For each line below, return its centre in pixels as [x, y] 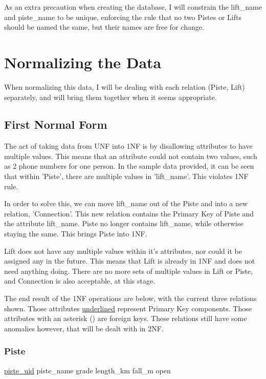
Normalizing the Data [83, 62]
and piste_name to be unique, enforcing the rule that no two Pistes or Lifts [123, 17]
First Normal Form [56, 124]
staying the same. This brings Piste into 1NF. [76, 234]
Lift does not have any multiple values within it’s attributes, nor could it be [123, 251]
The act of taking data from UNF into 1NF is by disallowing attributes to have [128, 146]
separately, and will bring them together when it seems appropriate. [110, 97]
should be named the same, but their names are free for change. [104, 27]
